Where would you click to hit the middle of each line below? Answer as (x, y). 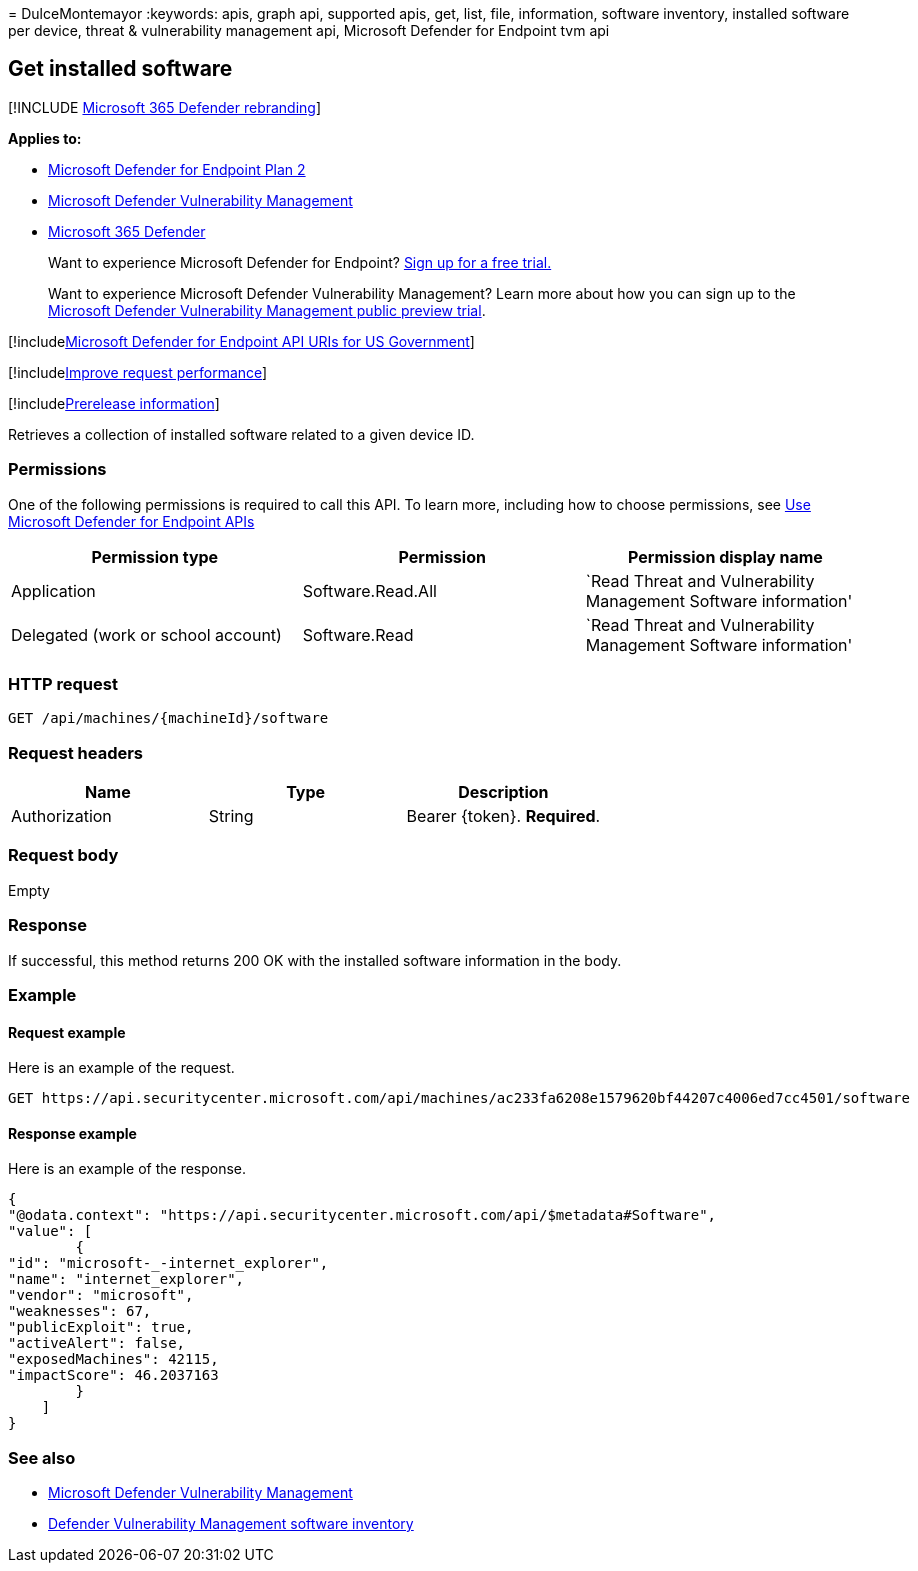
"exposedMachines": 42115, (113, 1359)
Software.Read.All (369, 590)
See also (42, 1457)
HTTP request (63, 683)
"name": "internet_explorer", (126, 1279)
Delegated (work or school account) (146, 634)
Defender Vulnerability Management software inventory (231, 1524)
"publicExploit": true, (101, 1327)
